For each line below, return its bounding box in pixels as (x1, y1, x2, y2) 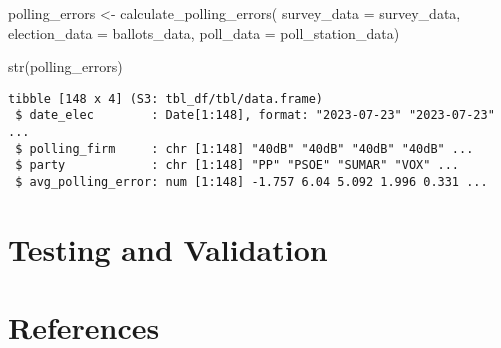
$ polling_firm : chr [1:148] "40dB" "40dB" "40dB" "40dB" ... (15, 141, 474, 156)
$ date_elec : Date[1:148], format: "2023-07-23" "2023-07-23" (15, 108, 495, 123)
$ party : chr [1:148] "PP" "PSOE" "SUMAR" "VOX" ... (15, 158, 460, 173)
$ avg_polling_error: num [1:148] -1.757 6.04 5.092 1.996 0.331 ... (15, 175, 488, 190)
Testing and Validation (8, 228, 328, 269)
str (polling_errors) (8, 56, 123, 77)
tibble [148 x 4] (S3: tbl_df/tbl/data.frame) (8, 91, 323, 106)
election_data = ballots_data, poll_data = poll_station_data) (8, 22, 400, 43)
